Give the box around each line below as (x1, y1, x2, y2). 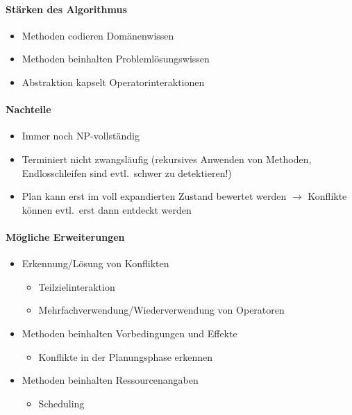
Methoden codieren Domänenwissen (22, 28, 174, 42)
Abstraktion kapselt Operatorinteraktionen (22, 74, 205, 89)
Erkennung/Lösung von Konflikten (22, 256, 169, 271)
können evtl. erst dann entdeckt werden (22, 202, 192, 217)
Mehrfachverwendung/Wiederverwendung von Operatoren (38, 303, 285, 317)
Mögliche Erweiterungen (6, 229, 125, 244)
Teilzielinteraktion (38, 279, 115, 294)
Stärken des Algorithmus (6, 1, 127, 16)
